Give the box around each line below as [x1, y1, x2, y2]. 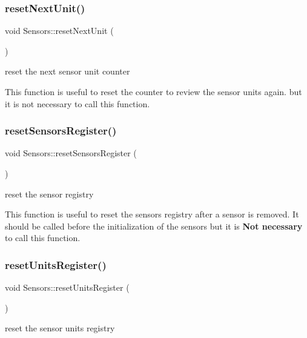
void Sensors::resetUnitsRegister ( [5, 281, 130, 294]
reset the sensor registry [5, 187, 94, 200]
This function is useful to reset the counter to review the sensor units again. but [5, 85, 302, 98]
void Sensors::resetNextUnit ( [5, 24, 114, 37]
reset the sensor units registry [5, 322, 115, 334]
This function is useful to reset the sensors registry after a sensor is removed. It [5, 208, 299, 220]
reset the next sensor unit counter [5, 65, 130, 78]
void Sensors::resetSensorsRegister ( [5, 147, 137, 159]
